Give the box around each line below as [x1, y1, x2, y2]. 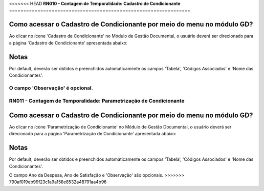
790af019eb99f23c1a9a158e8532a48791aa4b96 [9, 179, 107, 185]
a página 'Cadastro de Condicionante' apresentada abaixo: [9, 40, 128, 46]
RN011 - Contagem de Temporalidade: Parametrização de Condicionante [9, 98, 185, 105]
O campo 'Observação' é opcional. [9, 85, 93, 91]
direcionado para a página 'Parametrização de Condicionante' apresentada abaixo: [9, 131, 176, 137]
